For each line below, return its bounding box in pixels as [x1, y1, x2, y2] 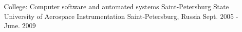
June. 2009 [4, 20, 36, 31]
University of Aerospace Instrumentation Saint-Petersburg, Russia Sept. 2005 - [4, 11, 239, 21]
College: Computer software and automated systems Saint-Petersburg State [4, 1, 229, 11]
